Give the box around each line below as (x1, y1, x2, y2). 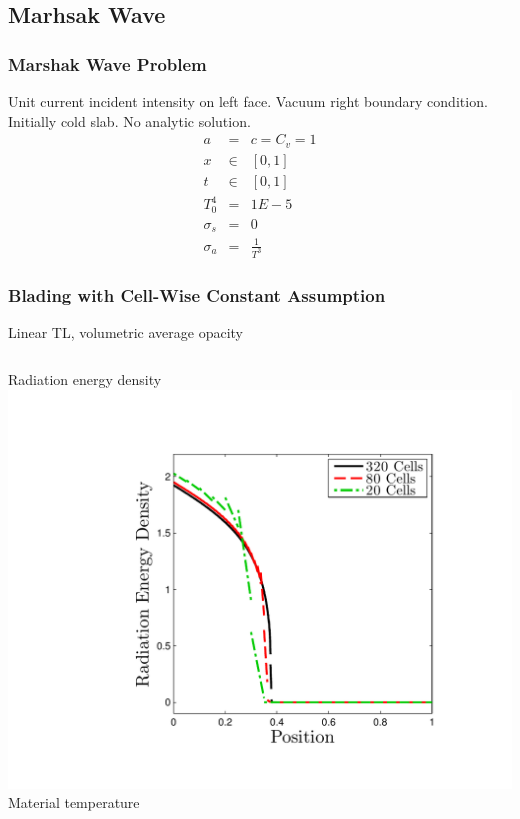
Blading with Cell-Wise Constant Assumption (8, 282, 386, 307)
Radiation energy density (8, 369, 162, 390)
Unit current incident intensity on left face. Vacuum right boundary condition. (8, 91, 488, 111)
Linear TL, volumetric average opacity (8, 321, 243, 342)
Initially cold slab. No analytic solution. (8, 110, 251, 131)
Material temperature (8, 792, 140, 813)
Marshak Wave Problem (8, 51, 207, 76)
